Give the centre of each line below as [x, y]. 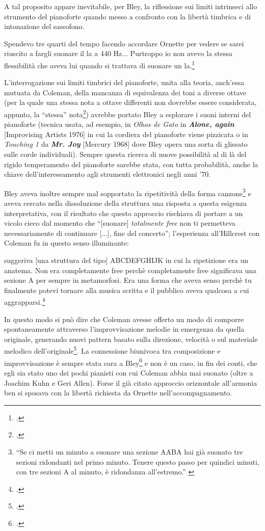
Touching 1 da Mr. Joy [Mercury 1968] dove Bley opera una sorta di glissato [126, 144]
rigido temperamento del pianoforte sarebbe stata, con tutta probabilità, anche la [131, 164]
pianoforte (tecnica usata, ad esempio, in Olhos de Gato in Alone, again [119, 124]
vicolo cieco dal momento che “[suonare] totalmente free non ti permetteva [120, 223]
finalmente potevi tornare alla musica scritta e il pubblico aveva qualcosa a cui [127, 290]
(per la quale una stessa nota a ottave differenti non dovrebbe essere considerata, [130, 102]
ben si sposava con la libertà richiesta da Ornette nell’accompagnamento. [118, 393]
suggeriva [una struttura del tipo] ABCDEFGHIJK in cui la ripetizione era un [126, 260]
